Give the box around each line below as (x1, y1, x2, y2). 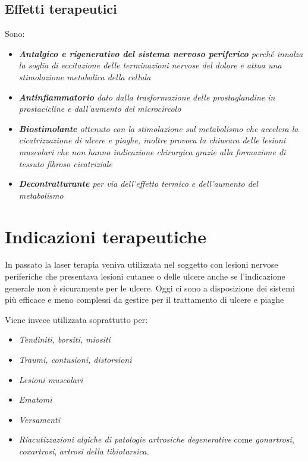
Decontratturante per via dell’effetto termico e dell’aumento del (18, 177, 258, 190)
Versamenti (18, 413, 61, 425)
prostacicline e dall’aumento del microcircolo (18, 102, 181, 115)
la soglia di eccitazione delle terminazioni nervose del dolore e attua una (18, 59, 282, 71)
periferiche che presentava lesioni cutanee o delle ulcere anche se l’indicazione (5, 270, 285, 283)
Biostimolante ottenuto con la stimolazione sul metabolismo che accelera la (18, 122, 298, 134)
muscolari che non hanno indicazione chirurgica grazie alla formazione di (18, 145, 286, 158)
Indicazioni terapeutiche (5, 224, 206, 248)
